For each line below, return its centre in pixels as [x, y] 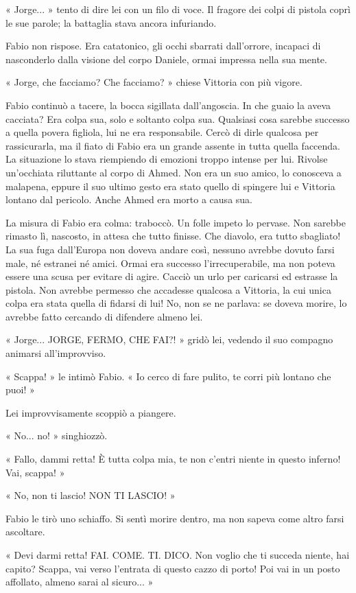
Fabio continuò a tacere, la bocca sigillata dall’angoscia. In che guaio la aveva [168, 105]
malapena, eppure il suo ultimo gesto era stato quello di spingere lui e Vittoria [170, 186]
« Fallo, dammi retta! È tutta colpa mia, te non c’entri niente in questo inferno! [173, 459]
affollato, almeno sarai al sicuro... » [80, 582]
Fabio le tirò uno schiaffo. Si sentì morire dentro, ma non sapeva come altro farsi [175, 518]
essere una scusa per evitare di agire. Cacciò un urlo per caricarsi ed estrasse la [172, 276]
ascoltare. [25, 532]
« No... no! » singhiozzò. [57, 435]
